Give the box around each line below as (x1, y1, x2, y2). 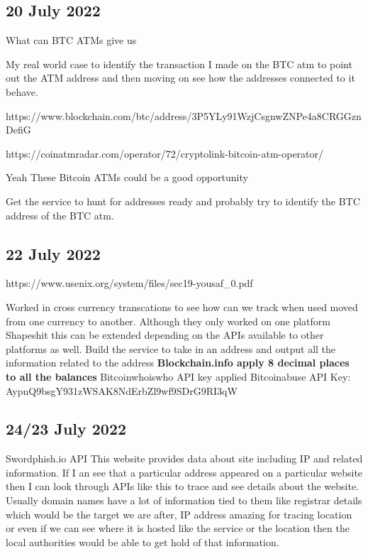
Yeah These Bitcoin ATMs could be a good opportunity (6, 170, 248, 185)
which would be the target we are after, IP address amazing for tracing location (6, 506, 352, 521)
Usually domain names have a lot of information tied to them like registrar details (6, 493, 362, 508)
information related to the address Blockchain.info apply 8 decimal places (6, 355, 350, 370)
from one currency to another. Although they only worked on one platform (6, 313, 330, 328)
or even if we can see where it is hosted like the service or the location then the (6, 521, 350, 536)
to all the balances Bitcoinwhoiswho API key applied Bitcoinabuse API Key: (6, 369, 351, 384)
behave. (6, 84, 38, 99)
